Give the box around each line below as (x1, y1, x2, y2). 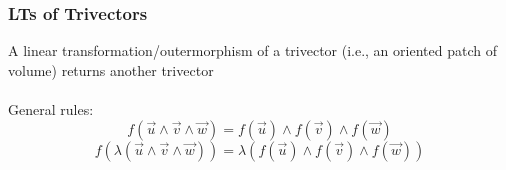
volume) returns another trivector (8, 59, 214, 80)
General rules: (8, 99, 94, 119)
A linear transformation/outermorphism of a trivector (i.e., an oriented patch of (8, 40, 497, 61)
